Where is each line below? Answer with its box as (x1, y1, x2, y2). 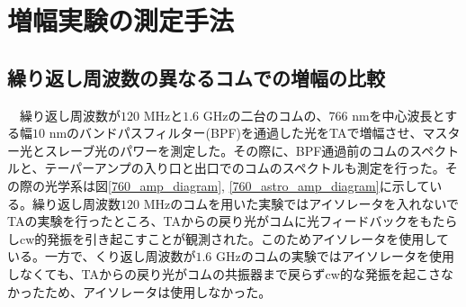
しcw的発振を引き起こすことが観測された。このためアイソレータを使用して (7, 229, 449, 248)
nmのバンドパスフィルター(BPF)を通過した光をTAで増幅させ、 (49, 123, 423, 142)
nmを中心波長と (352, 105, 445, 124)
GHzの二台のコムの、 (202, 105, 329, 124)
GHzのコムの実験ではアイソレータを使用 (216, 247, 455, 266)
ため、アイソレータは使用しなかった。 (44, 282, 272, 301)
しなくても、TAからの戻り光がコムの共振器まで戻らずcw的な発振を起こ (7, 264, 428, 283)
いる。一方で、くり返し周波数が (7, 247, 196, 266)
